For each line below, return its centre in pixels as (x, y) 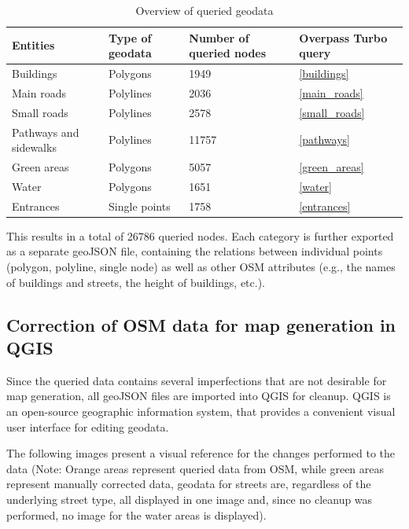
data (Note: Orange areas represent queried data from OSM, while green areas (195, 468)
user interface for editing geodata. (88, 426)
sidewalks (34, 147)
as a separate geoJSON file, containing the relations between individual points (195, 251)
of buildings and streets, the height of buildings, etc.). (136, 282)
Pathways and (46, 132)
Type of (130, 37)
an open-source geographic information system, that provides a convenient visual (201, 411)
